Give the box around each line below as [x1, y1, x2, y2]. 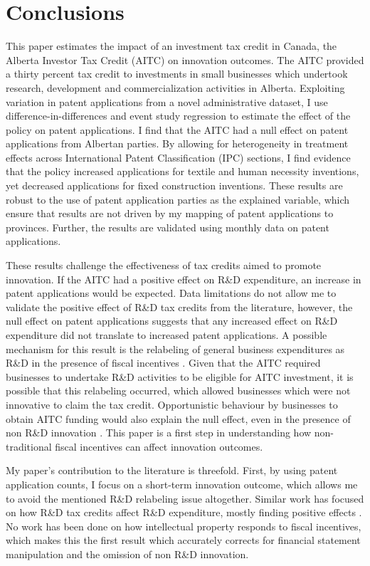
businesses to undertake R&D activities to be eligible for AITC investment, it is [6, 369, 354, 384]
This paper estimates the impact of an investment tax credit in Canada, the [6, 38, 337, 53]
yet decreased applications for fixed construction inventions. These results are [6, 178, 343, 193]
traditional [6, 439, 52, 454]
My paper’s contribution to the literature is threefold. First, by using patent [6, 463, 338, 478]
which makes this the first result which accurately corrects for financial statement [6, 533, 361, 547]
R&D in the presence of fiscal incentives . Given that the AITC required [6, 355, 321, 370]
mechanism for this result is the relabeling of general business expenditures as [6, 341, 345, 356]
